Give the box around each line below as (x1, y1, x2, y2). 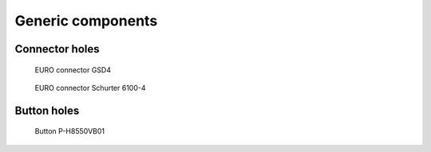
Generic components (14, 12, 158, 29)
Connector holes (14, 42, 100, 56)
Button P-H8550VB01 (34, 127, 105, 136)
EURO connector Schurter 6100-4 (34, 83, 146, 92)
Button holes (14, 103, 80, 117)
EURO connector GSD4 (34, 64, 112, 75)
